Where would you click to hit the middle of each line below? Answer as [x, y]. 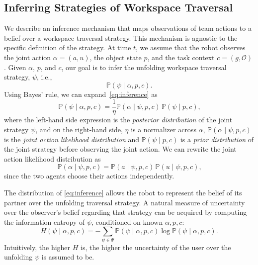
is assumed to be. [68, 257]
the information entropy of [44, 221]
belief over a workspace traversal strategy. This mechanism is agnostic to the [121, 38]
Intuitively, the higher [37, 247]
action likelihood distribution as [52, 158]
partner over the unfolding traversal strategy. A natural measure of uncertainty [125, 202]
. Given [15, 67]
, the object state [116, 57]
